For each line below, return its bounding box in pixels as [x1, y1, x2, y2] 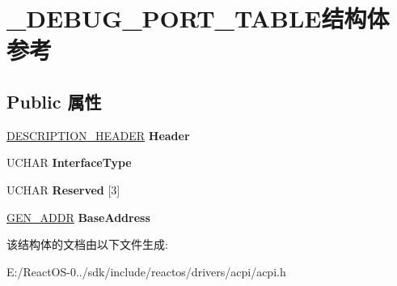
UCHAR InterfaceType [6, 154, 132, 171]
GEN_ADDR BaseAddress [6, 208, 150, 225]
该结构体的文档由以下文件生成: [6, 236, 168, 253]
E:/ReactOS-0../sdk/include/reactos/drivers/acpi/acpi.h [6, 263, 286, 280]
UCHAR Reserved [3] [6, 181, 120, 198]
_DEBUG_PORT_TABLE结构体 [6, 2, 390, 35]
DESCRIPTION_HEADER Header [6, 126, 190, 143]
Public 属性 [6, 88, 102, 113]
